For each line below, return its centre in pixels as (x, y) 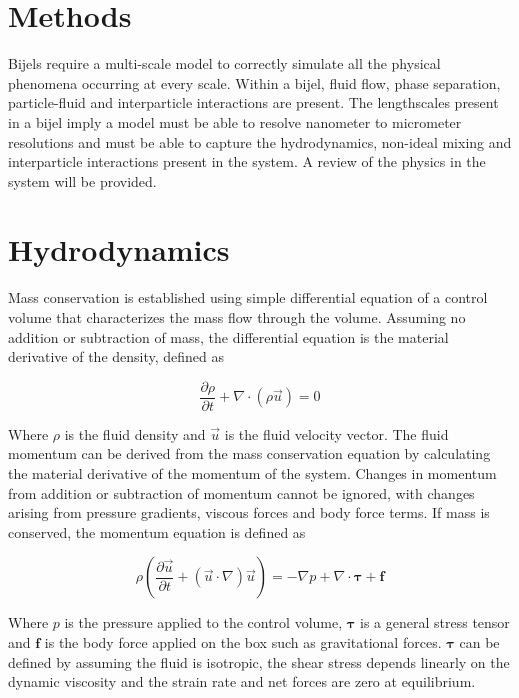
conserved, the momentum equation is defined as (157, 531)
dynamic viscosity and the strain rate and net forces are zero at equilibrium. (242, 681)
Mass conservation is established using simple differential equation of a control (248, 297)
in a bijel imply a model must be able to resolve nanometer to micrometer (235, 121)
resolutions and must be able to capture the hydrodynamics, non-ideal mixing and (260, 141)
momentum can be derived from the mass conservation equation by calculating (249, 453)
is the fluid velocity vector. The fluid (336, 433)
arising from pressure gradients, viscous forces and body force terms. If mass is (249, 512)
